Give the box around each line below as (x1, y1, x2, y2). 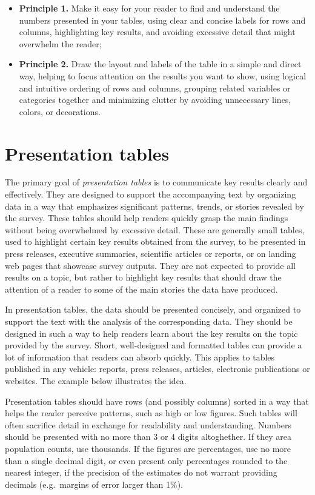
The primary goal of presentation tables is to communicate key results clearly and (5, 176, 308, 188)
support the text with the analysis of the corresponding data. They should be (5, 315, 293, 327)
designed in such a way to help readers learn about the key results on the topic (5, 327, 298, 339)
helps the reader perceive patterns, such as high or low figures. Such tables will (5, 407, 297, 419)
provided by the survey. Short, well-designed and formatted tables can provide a (5, 339, 302, 351)
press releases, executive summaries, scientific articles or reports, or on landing (5, 247, 296, 260)
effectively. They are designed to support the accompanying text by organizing (5, 188, 296, 201)
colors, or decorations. (19, 105, 101, 118)
